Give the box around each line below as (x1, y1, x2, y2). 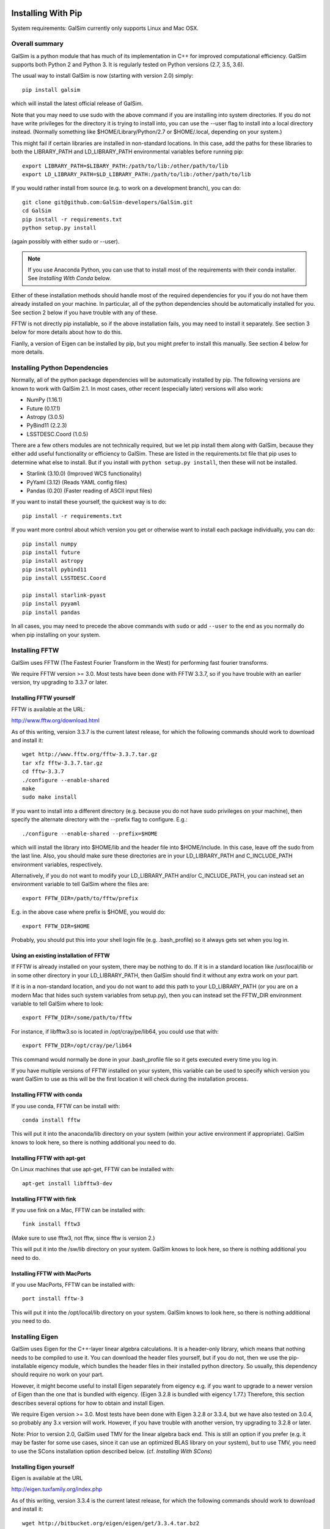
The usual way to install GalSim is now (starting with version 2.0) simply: (11, 72, 194, 80)
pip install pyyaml (22, 600, 81, 607)
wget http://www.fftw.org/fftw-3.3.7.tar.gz (22, 751, 158, 758)
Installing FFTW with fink (11, 1195, 76, 1202)
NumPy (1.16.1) (26, 396, 62, 404)
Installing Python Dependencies (11, 363, 109, 372)
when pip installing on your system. (11, 631, 101, 639)
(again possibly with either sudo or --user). (11, 238, 120, 245)
